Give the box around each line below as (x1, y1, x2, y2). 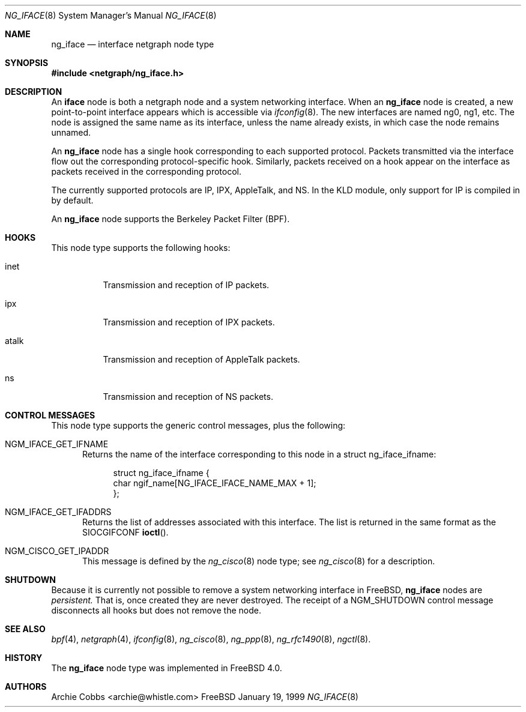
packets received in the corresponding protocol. (51, 166, 241, 176)
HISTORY (5, 653, 43, 663)
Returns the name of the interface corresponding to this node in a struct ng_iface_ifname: (82, 449, 437, 459)
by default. (51, 195, 94, 205)
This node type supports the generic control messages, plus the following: (51, 420, 346, 430)
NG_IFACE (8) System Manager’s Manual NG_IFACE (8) (5, 10, 217, 20)
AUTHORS (5, 681, 47, 692)
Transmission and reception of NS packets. (103, 391, 273, 402)
